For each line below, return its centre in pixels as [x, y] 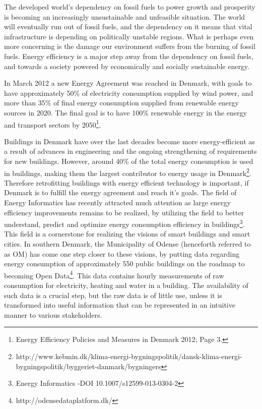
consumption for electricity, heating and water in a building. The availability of [126, 285]
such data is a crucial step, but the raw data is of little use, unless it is [113, 295]
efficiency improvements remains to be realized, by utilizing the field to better [124, 212]
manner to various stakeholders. [53, 314]
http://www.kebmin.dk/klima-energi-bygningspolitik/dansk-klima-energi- [129, 356]
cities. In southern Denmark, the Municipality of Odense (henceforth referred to [127, 244]
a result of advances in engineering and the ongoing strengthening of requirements [130, 151]
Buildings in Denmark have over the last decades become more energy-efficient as [129, 141]
